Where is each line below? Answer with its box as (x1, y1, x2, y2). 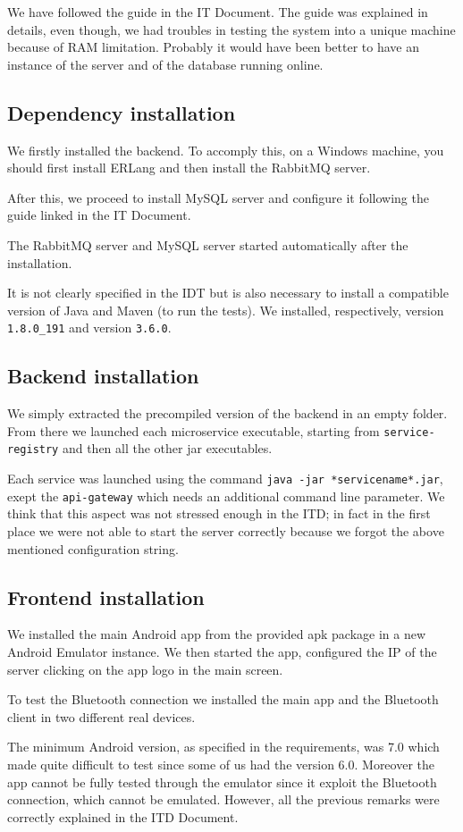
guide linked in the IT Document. (7, 206, 191, 224)
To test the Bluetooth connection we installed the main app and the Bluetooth (7, 690, 439, 709)
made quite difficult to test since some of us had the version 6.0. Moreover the (7, 754, 435, 773)
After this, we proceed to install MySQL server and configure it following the (7, 188, 429, 206)
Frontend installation (7, 583, 205, 610)
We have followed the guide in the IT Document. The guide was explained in (7, 3, 428, 21)
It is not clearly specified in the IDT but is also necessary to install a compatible (7, 283, 449, 302)
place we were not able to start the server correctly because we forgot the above (7, 522, 444, 540)
